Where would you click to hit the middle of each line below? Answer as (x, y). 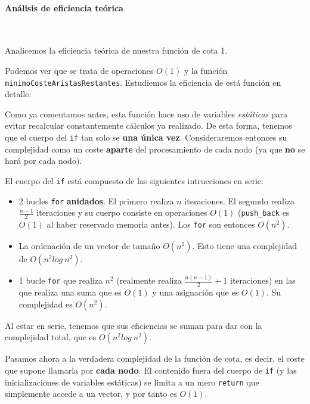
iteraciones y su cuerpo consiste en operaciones (122, 212)
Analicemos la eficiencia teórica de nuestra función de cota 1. (116, 50)
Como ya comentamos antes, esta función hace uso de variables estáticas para (146, 114)
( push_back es (264, 212)
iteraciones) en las (263, 280)
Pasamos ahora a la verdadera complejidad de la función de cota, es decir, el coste (155, 358)
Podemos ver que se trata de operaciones (79, 70)
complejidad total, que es (51, 337)
